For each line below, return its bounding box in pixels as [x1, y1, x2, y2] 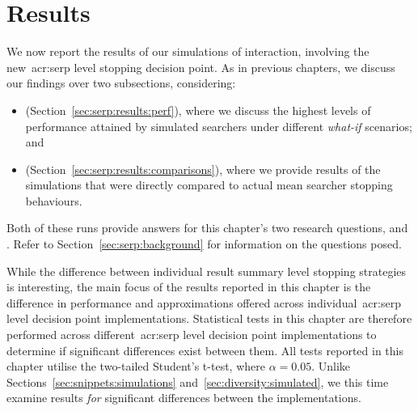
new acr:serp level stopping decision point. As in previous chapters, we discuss [6, 58, 395, 75]
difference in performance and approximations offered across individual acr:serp [6, 294, 401, 311]
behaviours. [25, 192, 82, 209]
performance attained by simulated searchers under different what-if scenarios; [25, 117, 412, 134]
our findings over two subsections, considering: [6, 74, 236, 91]
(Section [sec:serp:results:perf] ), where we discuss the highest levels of [25, 101, 371, 118]
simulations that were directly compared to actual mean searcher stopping [25, 176, 393, 193]
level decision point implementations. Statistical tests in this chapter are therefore [6, 310, 412, 327]
